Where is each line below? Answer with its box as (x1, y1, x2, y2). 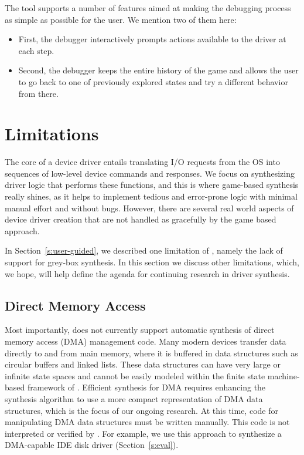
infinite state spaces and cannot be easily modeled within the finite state (5, 369, 265, 382)
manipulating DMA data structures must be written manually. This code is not (5, 416, 290, 428)
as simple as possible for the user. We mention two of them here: (5, 13, 237, 25)
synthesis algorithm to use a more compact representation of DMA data (5, 392, 263, 405)
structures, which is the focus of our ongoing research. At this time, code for (5, 404, 278, 416)
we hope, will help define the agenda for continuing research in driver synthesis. (5, 267, 290, 279)
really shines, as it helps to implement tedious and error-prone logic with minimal (5, 190, 298, 203)
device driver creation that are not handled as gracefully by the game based (5, 213, 276, 225)
